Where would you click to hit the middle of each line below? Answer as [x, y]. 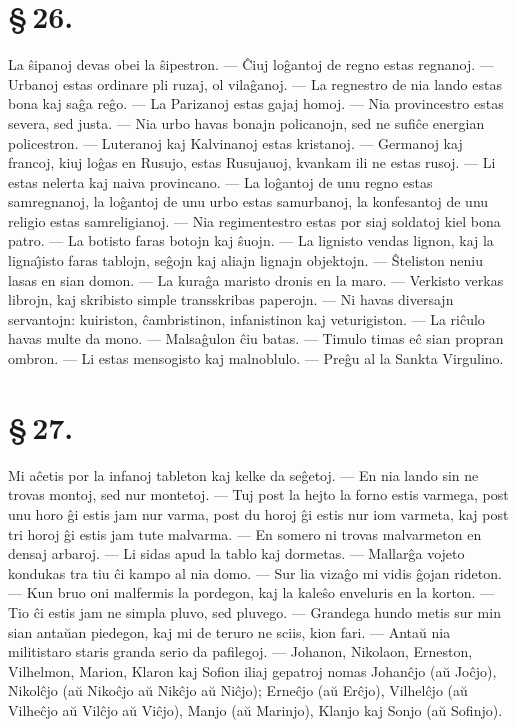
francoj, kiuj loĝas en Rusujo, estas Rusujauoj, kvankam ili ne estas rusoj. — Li [252, 162]
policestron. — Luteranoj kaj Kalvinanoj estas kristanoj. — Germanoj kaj [235, 142]
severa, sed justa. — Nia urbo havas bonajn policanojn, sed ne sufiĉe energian [246, 122]
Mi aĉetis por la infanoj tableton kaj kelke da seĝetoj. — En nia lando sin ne [243, 474]
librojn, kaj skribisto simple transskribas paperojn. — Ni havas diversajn [231, 299]
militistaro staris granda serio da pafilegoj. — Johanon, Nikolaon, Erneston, [240, 651]
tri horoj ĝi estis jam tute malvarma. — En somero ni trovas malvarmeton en [245, 533]
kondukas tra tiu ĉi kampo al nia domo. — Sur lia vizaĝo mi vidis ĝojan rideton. [255, 572]
